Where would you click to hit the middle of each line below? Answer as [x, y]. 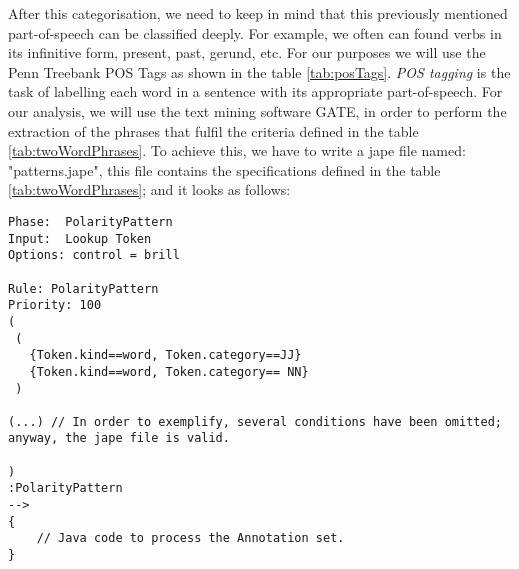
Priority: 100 [55, 305]
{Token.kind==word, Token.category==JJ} [165, 355]
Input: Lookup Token [80, 238]
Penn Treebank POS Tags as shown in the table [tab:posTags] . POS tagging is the [259, 71]
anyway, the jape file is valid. [119, 438]
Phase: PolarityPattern [90, 221]
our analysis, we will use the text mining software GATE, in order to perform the [257, 110]
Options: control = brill [94, 255]
